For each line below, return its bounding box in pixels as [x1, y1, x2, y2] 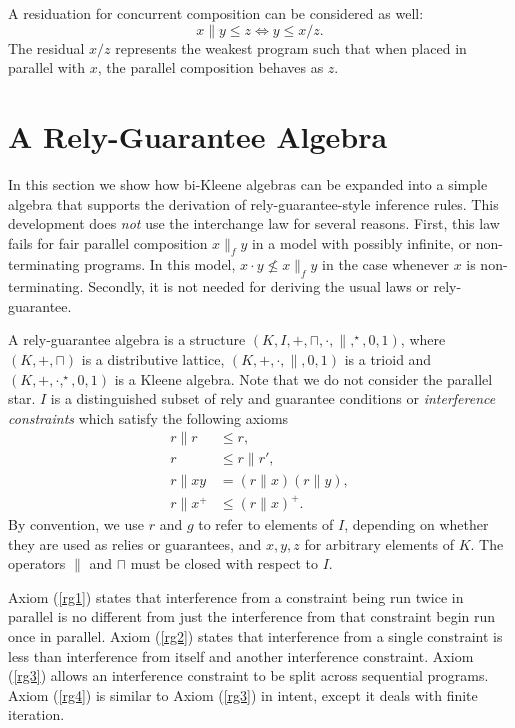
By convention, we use [8, 514, 144, 535]
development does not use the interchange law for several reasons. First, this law [8, 213, 500, 234]
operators [8, 553, 66, 574]
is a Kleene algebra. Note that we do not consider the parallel [114, 368, 493, 389]
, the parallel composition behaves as [97, 57, 324, 78]
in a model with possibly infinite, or [251, 232, 472, 253]
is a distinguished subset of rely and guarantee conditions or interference [50, 388, 496, 409]
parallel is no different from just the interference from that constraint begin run [8, 606, 496, 627]
